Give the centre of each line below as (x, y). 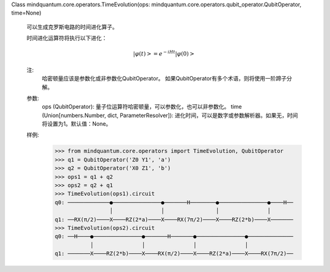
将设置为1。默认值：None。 (77, 124)
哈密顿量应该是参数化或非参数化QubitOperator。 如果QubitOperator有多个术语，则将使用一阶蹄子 (164, 79)
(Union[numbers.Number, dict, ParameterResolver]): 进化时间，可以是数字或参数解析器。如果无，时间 (170, 115)
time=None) (26, 13)
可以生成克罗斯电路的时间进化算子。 (72, 27)
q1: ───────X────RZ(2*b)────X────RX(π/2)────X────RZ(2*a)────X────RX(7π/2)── (174, 254)
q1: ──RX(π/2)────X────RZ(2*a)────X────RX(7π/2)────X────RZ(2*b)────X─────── (174, 219)
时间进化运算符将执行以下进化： (67, 38)
